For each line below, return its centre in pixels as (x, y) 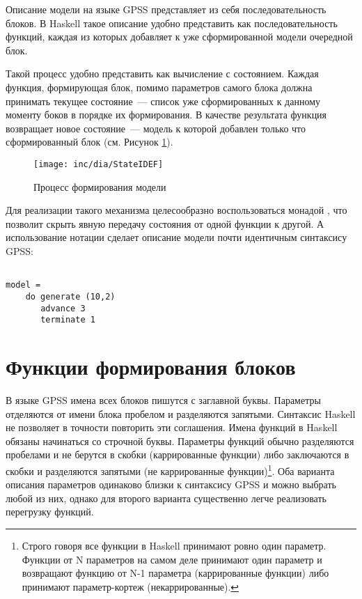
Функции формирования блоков (151, 367)
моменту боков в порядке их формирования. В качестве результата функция (166, 115)
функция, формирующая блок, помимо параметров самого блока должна (159, 87)
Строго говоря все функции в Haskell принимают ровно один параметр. (174, 545)
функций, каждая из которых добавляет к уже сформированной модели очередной (179, 37)
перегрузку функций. (50, 512)
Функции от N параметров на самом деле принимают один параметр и (172, 559)
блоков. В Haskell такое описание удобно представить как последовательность (172, 23)
